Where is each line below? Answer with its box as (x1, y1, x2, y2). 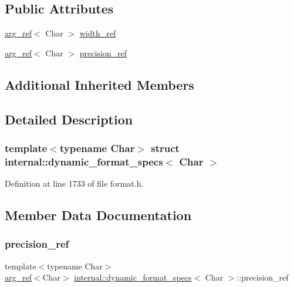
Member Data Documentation (5, 206, 192, 224)
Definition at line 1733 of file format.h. (5, 177, 144, 190)
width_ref (79, 27, 116, 39)
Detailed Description (5, 110, 133, 128)
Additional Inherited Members (5, 75, 194, 93)
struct (151, 140, 180, 155)
